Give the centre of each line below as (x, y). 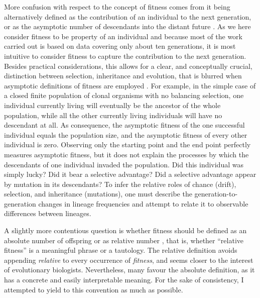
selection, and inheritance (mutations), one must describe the (98, 194)
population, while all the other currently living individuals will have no (113, 115)
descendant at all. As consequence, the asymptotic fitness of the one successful (124, 125)
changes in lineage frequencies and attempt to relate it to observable (143, 203)
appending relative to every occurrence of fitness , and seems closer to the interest (129, 260)
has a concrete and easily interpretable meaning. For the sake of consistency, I (124, 280)
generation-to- (216, 194)
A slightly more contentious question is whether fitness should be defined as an (125, 230)
